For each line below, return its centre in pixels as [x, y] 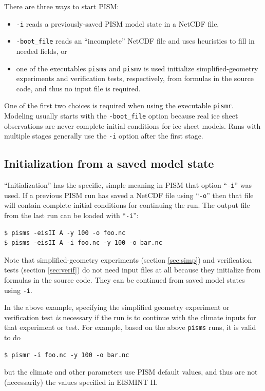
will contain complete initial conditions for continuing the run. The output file [127, 205]
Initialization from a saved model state [109, 163]
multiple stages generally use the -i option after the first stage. [104, 136]
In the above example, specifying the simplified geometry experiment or [117, 307]
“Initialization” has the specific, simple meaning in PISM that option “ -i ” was [128, 185]
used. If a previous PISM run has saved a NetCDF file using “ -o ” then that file [129, 195]
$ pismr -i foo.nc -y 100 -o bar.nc [67, 355]
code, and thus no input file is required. [78, 88]
